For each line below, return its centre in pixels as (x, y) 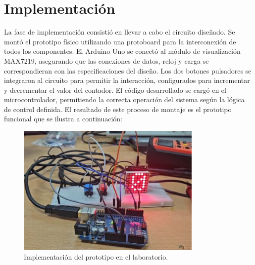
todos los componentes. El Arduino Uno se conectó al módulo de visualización (122, 51)
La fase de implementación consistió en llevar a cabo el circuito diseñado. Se (120, 32)
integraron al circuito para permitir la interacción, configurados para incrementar (127, 80)
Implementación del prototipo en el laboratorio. (96, 257)
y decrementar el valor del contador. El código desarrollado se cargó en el (115, 90)
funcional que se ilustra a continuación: (63, 119)
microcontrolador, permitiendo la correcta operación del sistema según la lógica (124, 99)
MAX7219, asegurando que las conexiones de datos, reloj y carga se (106, 60)
